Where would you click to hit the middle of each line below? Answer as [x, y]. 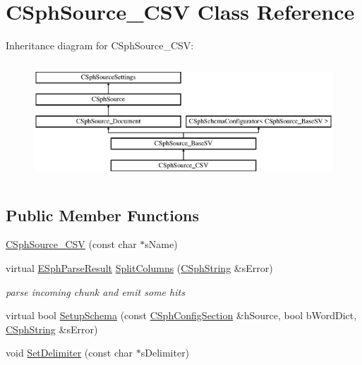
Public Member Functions [102, 215]
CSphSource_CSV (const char [71, 244]
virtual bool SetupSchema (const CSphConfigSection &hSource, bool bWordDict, [181, 315]
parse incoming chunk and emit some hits [95, 291]
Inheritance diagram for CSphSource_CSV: [100, 45]
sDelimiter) [165, 353]
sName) [161, 244]
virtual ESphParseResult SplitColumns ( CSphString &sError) [139, 268]
